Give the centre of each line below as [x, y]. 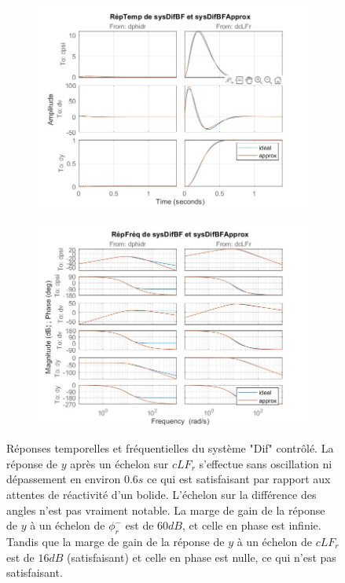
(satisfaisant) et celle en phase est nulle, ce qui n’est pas [202, 557]
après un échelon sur [119, 463]
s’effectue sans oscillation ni [266, 463]
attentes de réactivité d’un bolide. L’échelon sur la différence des [161, 494]
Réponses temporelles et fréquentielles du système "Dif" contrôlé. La [170, 448]
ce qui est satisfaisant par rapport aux [239, 479]
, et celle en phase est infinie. [252, 525]
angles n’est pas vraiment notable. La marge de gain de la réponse [166, 510]
